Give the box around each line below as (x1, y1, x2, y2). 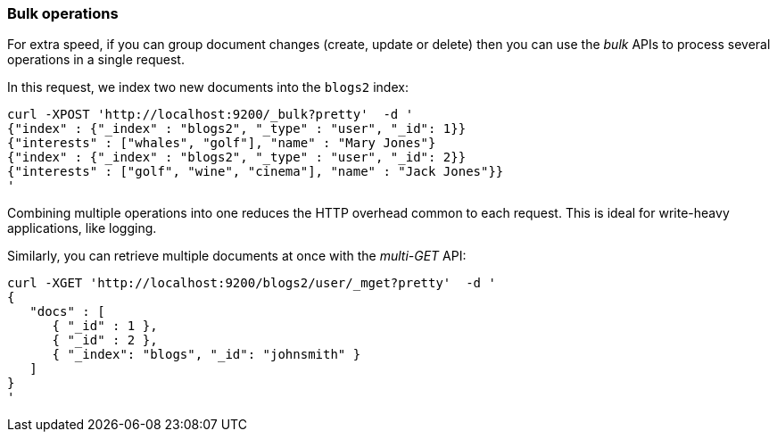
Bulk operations (7, 4, 119, 22)
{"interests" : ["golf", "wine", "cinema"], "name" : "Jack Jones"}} (7, 164, 504, 179)
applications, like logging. (7, 220, 157, 236)
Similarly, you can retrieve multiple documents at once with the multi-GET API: (7, 248, 467, 264)
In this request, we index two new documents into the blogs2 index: (7, 79, 409, 95)
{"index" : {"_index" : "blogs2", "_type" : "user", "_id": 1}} (7, 121, 467, 137)
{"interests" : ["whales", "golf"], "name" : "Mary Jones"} (7, 136, 436, 151)
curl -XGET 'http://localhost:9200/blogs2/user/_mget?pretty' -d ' (7, 276, 496, 291)
